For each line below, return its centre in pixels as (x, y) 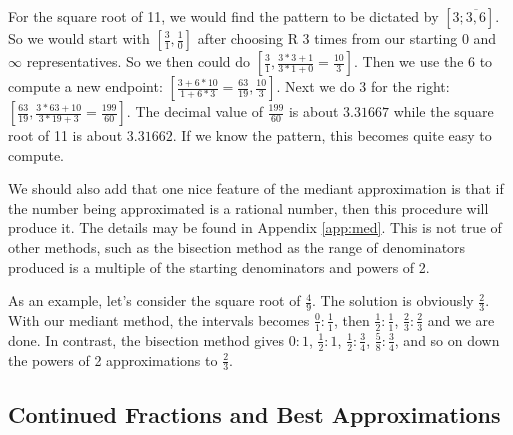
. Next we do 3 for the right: (363, 86)
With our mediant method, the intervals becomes (159, 319)
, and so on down (447, 339)
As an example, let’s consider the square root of (154, 300)
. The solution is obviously (393, 300)
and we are (461, 319)
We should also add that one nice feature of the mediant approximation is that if (256, 188)
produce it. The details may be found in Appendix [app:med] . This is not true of (255, 227)
